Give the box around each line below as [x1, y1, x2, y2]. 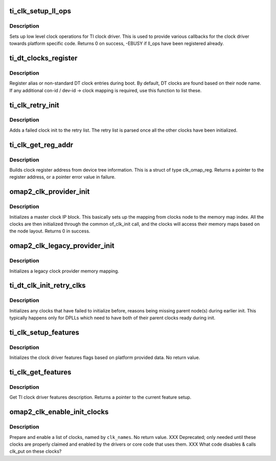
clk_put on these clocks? [9, 448, 62, 454]
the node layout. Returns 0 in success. [9, 228, 90, 234]
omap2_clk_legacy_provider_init [9, 241, 114, 250]
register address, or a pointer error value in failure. [9, 174, 116, 180]
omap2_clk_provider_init [9, 187, 90, 196]
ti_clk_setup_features [9, 328, 79, 337]
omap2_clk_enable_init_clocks [9, 408, 109, 416]
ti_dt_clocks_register [9, 54, 78, 62]
